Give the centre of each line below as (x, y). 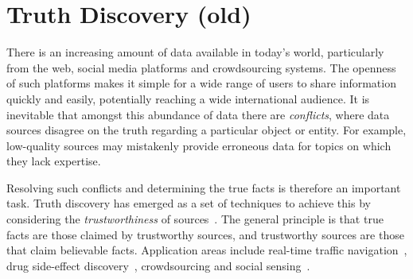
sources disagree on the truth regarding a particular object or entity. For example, (206, 130)
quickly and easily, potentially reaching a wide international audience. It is (188, 98)
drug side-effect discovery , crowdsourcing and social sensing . (158, 265)
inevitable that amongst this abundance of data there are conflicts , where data (198, 114)
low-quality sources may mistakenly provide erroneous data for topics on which (199, 145)
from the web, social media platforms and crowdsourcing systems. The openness (201, 67)
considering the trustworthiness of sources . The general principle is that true (195, 219)
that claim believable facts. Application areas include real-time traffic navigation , (207, 250)
